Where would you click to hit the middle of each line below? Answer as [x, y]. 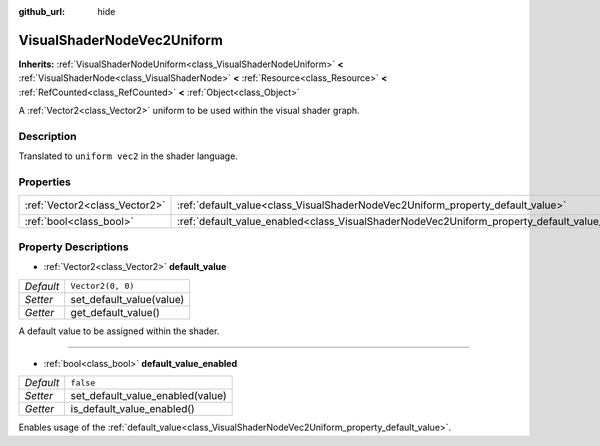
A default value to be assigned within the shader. [119, 331]
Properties [45, 182]
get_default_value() [115, 312]
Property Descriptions [73, 247]
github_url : [41, 11]
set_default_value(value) [127, 299]
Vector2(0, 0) [102, 286]
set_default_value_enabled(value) [148, 396]
